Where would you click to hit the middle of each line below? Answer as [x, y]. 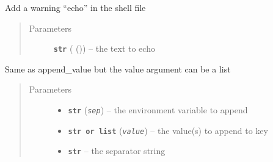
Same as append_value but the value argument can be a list [118, 69]
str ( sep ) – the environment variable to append [158, 110]
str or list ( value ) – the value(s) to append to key [168, 130]
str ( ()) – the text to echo [104, 48]
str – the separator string [117, 151]
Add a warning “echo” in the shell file [75, 7]
